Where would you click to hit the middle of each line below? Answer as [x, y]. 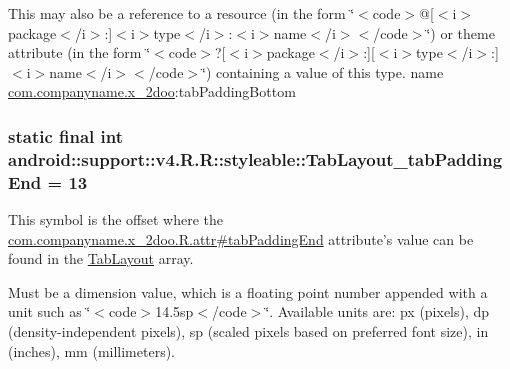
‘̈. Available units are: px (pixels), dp [377, 311]
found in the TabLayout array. [101, 258]
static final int [66, 135]
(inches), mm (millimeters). [92, 350]
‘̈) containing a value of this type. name [323, 71]
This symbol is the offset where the [115, 219]
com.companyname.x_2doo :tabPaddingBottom [152, 91]
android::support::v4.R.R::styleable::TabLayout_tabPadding [255, 158]
